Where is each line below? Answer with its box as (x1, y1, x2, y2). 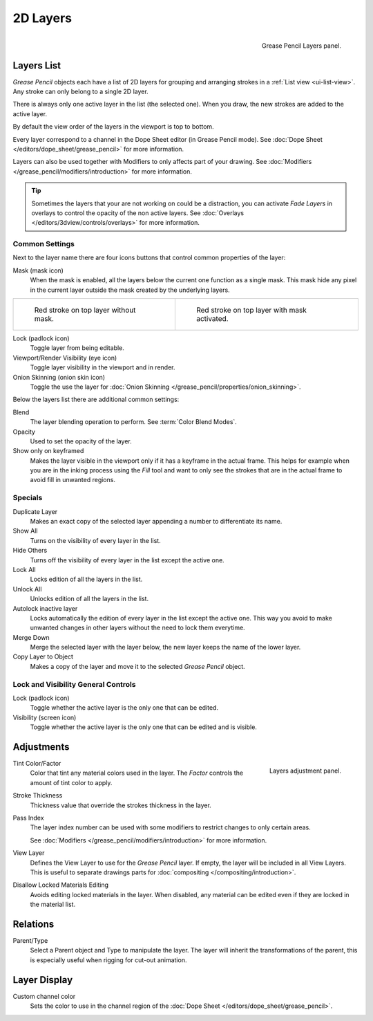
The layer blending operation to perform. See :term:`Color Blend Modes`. (30, 418, 238, 426)
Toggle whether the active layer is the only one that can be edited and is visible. (30, 723, 257, 731)
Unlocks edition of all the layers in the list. (30, 595, 149, 603)
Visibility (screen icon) (12, 713, 77, 721)
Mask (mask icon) (12, 266, 64, 275)
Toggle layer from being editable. (30, 344, 124, 352)
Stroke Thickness (12, 791, 63, 800)
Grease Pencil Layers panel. (261, 42, 341, 50)
